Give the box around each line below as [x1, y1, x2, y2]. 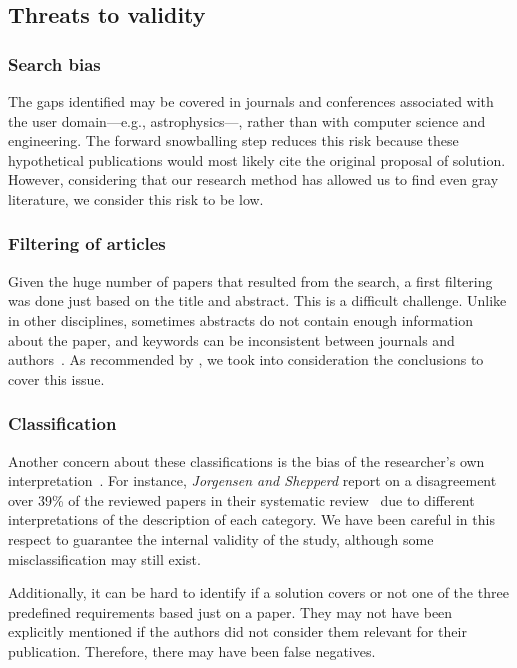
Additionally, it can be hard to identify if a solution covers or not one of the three [8, 582, 509, 603]
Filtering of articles [8, 231, 166, 256]
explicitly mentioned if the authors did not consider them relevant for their [8, 621, 467, 642]
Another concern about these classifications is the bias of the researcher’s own [8, 450, 485, 471]
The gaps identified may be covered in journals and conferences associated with [8, 91, 494, 111]
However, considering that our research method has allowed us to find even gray [8, 169, 499, 190]
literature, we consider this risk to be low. [8, 188, 264, 209]
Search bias [8, 51, 101, 76]
